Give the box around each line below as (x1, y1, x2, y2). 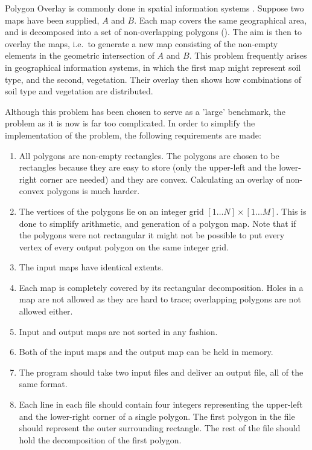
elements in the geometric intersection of (5, 49, 154, 62)
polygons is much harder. (46, 184, 140, 197)
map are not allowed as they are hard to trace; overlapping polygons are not (19, 293, 301, 305)
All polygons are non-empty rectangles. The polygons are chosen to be (19, 149, 279, 161)
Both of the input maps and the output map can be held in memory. (19, 345, 273, 358)
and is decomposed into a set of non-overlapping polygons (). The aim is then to (5, 25, 302, 38)
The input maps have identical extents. (19, 261, 164, 273)
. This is (276, 204, 307, 217)
